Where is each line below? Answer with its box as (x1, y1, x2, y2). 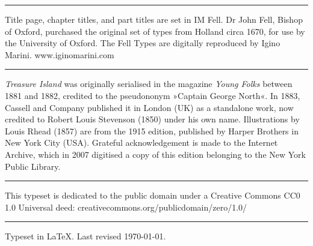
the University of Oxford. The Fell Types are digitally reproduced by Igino (5, 37, 280, 49)
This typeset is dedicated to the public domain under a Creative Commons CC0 (5, 189, 300, 202)
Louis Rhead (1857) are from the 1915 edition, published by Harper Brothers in (5, 124, 299, 137)
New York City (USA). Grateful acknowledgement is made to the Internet (5, 136, 278, 149)
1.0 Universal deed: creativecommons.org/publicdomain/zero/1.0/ (5, 200, 247, 213)
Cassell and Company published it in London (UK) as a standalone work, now (5, 101, 294, 113)
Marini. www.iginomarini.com (5, 48, 114, 61)
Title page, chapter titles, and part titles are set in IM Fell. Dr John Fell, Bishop (5, 13, 303, 25)
